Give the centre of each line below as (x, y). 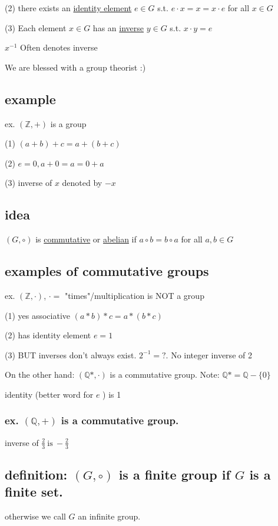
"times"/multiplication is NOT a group (134, 295)
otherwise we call (35, 516)
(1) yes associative (38, 315)
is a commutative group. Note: (165, 374)
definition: (36, 474)
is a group (68, 123)
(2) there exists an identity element (68, 8)
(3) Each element (36, 27)
